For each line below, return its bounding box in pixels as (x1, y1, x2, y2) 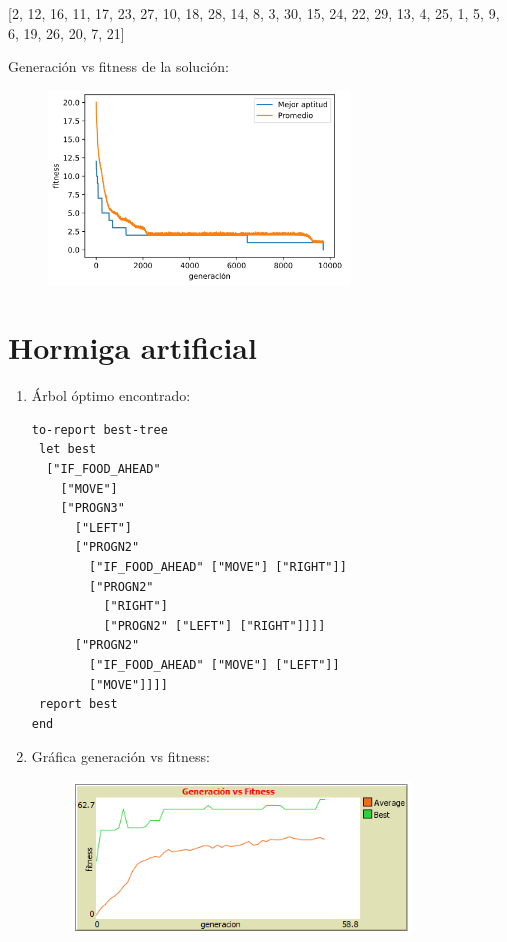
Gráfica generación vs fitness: (31, 746, 210, 767)
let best (38, 442, 97, 457)
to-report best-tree (31, 422, 168, 437)
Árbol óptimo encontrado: (31, 385, 191, 406)
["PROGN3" (60, 501, 125, 516)
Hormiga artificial (8, 327, 257, 368)
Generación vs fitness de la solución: (8, 56, 229, 77)
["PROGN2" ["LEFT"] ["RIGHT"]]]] (103, 618, 326, 633)
